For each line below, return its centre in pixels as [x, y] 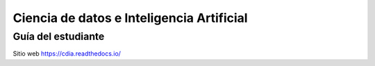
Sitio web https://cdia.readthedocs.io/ [67, 54]
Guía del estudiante [59, 36]
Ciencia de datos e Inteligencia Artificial [130, 18]
